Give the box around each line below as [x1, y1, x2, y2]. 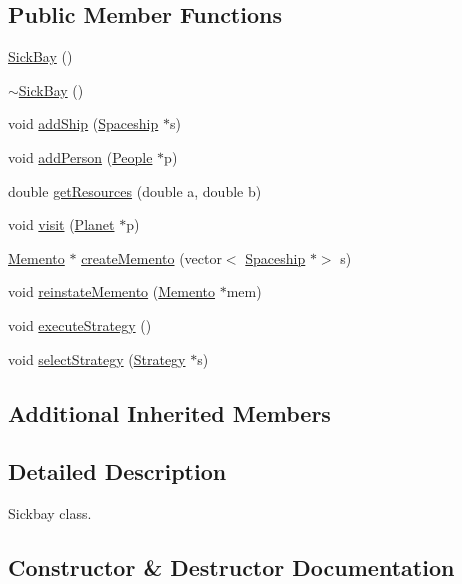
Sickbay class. [8, 503, 92, 524]
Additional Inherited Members [8, 397, 331, 428]
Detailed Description [8, 456, 227, 487]
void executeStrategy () [8, 314, 152, 335]
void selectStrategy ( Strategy [8, 348, 186, 369]
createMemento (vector [81, 247, 222, 268]
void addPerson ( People [8, 146, 153, 167]
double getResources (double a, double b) [8, 180, 262, 201]
